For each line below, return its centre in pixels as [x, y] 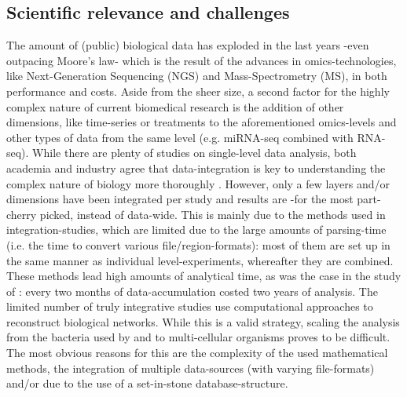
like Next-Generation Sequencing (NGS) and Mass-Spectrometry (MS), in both [197, 76]
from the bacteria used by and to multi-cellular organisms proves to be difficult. [198, 337]
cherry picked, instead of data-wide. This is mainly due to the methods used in [196, 214]
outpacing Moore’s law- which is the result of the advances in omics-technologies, [202, 60]
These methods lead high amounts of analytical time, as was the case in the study [204, 276]
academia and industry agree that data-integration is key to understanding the [196, 168]
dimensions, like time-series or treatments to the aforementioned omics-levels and [202, 122]
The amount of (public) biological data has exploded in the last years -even [188, 45]
